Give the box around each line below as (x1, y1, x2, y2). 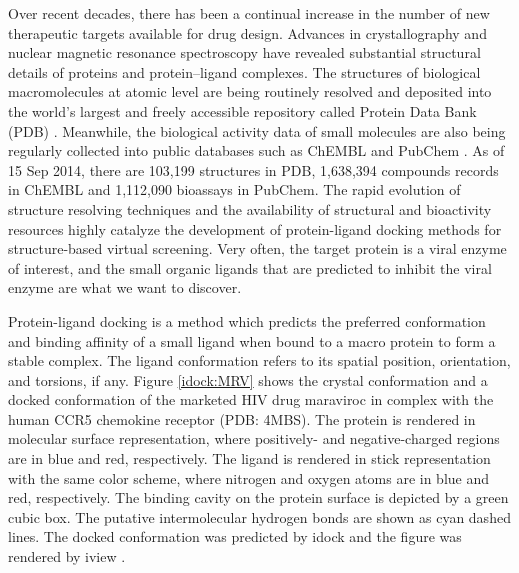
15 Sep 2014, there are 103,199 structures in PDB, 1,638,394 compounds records (8, 159, 499, 180)
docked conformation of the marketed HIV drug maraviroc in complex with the (8, 389, 494, 410)
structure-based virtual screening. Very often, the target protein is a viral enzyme (8, 238, 507, 259)
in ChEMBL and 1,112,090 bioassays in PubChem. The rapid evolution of (8, 179, 461, 200)
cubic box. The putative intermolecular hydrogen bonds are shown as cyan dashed (8, 506, 511, 527)
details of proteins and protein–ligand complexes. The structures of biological (8, 61, 481, 82)
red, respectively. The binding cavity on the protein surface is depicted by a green (8, 487, 509, 508)
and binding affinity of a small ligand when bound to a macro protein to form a (8, 330, 496, 351)
